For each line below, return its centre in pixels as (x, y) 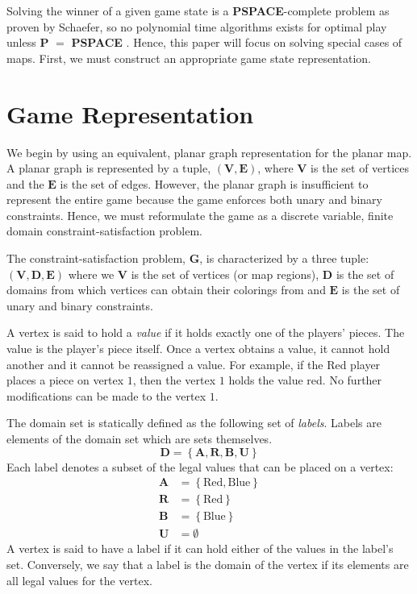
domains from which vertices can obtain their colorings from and (166, 290)
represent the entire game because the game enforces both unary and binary (194, 199)
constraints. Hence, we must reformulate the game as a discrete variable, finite (200, 215)
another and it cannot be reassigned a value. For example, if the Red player (194, 364)
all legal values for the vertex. (79, 580)
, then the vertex (174, 380)
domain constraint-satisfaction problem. (104, 231)
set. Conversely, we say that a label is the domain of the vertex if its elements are (208, 564)
